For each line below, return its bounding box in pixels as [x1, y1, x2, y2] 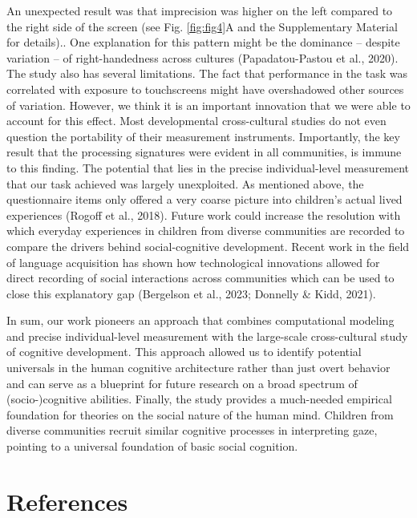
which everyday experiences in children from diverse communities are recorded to [6, 222, 405, 239]
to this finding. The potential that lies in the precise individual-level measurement [6, 159, 410, 176]
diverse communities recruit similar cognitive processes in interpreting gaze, [6, 422, 378, 439]
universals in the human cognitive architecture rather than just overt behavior [6, 359, 391, 376]
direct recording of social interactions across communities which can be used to [6, 269, 395, 286]
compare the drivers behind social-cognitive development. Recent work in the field [6, 237, 410, 254]
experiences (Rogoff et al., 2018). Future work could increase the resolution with [6, 206, 401, 223]
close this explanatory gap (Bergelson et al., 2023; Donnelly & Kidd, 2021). [6, 285, 376, 301]
